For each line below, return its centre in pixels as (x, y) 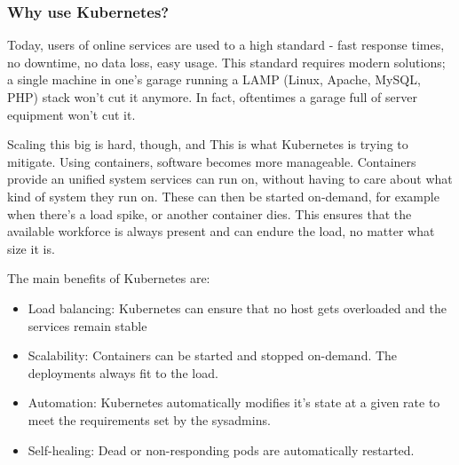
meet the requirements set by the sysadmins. (149, 419)
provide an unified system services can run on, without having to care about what (230, 179)
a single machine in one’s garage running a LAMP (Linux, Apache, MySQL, (214, 79)
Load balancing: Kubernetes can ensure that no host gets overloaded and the (237, 307)
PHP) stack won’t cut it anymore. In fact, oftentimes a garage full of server (212, 97)
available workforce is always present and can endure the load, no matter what (221, 231)
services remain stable (87, 325)
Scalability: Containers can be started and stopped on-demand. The (213, 355)
